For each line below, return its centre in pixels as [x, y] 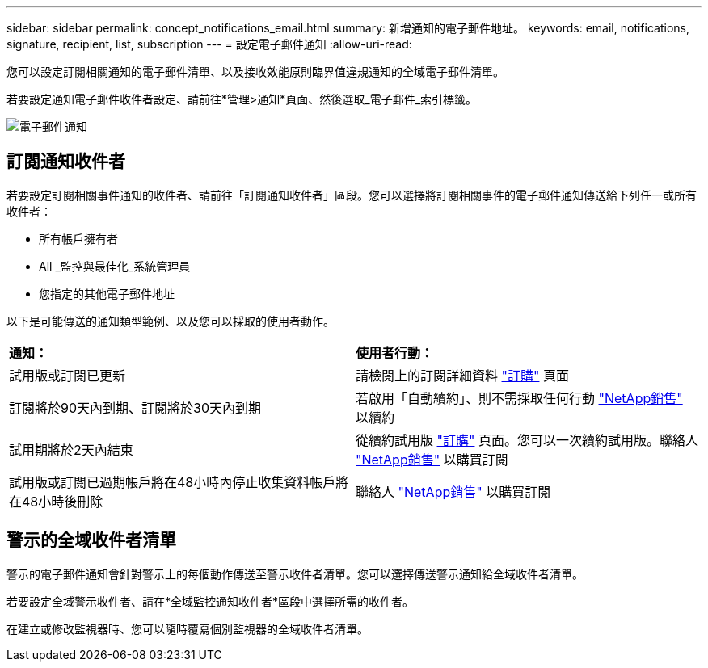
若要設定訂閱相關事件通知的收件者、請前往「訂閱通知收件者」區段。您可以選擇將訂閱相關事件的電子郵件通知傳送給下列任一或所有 [352, 195]
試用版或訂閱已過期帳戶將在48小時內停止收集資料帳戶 [173, 482]
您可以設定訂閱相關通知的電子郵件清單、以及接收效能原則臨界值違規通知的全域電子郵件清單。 [255, 71]
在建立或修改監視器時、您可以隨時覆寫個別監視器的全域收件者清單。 [188, 628]
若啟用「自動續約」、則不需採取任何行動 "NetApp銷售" [519, 398]
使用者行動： [395, 353]
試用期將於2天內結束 [71, 450]
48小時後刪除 [63, 501]
